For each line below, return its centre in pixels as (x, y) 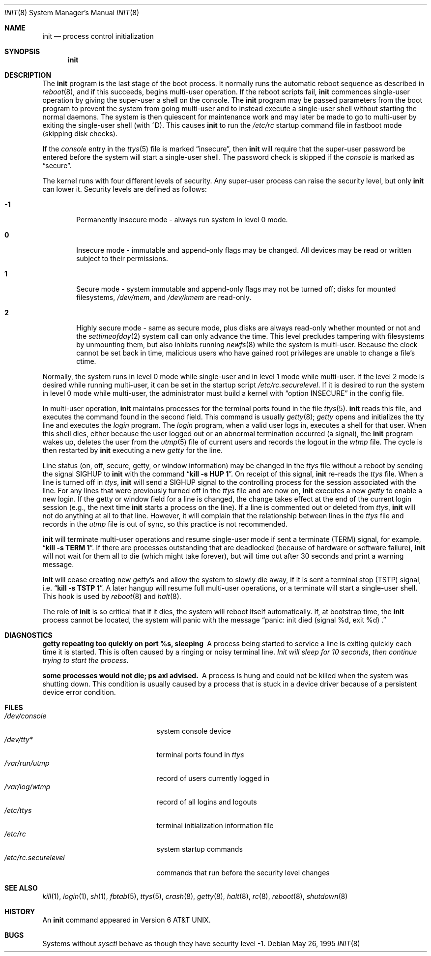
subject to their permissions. (122, 258)
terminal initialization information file (215, 825)
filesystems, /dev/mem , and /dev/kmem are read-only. (164, 297)
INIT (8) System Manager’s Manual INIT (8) (72, 13)
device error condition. (79, 692)
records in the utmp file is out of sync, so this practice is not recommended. (165, 524)
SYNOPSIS (22, 51)
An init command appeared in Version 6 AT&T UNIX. (127, 920)
